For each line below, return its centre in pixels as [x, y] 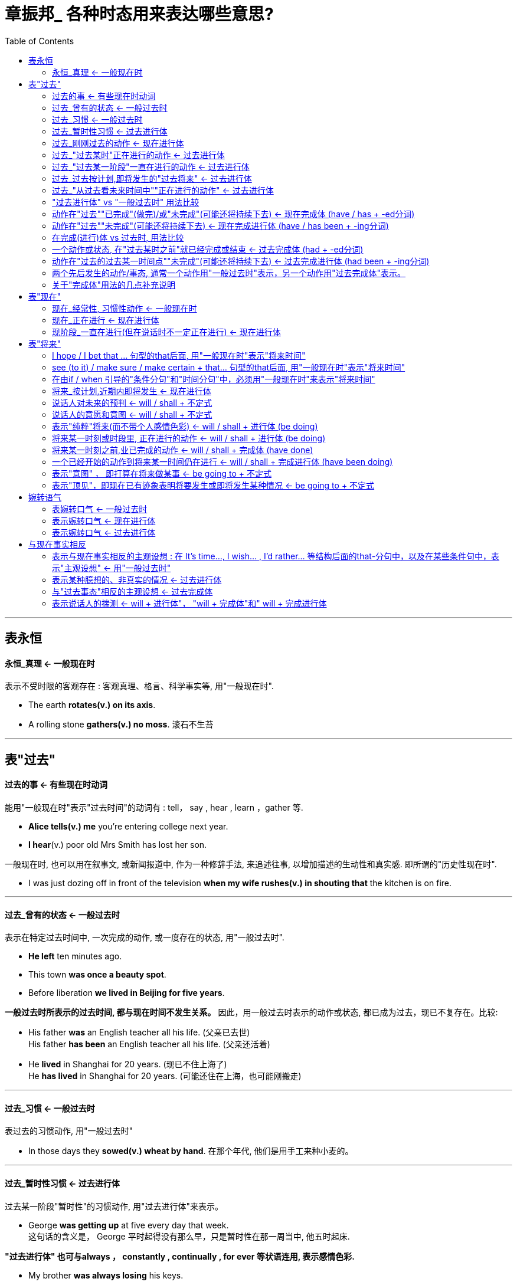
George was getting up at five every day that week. [129, 1225]
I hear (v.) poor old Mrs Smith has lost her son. [118, 845]
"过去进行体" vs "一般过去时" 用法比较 [126, 202]
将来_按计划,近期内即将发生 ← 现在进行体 [132, 391]
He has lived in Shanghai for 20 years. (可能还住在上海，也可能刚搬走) [165, 1076]
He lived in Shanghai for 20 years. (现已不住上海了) [128, 1064]
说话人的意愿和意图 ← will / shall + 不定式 [132, 414]
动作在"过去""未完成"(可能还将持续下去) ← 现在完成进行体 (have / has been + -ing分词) [220, 225]
